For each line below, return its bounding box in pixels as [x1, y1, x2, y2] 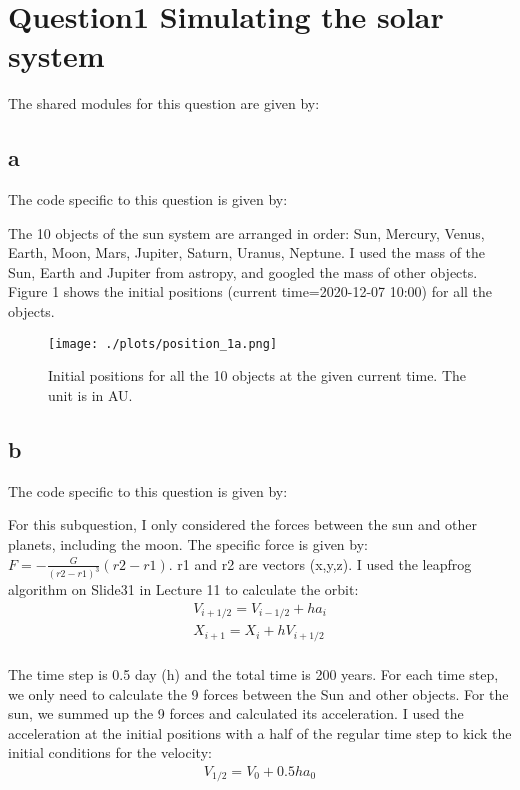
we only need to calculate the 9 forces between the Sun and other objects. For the [8, 683, 509, 704]
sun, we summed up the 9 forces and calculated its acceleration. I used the [8, 703, 464, 724]
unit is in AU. [48, 384, 133, 405]
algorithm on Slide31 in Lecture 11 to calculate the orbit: [8, 579, 359, 600]
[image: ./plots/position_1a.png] [48, 336, 278, 351]
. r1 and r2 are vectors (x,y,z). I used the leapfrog [168, 553, 472, 574]
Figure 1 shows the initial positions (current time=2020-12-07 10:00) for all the [8, 281, 493, 302]
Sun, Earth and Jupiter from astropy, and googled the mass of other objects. [8, 261, 478, 282]
